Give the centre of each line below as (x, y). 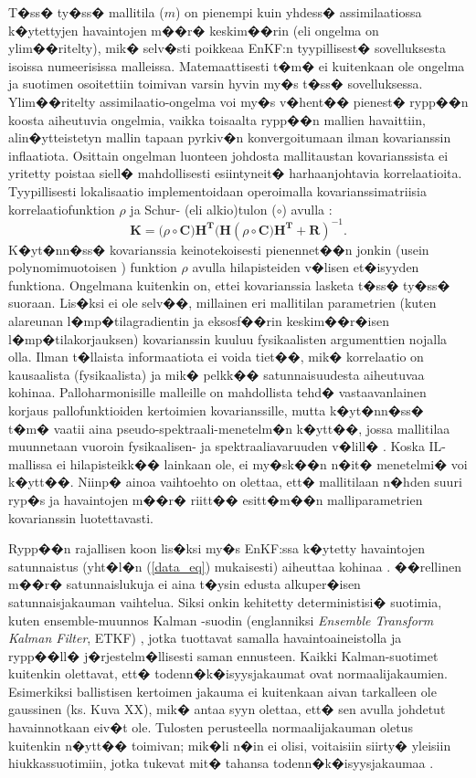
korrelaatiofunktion (62, 209)
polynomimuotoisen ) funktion (93, 267)
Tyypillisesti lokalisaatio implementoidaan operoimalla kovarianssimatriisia (217, 190)
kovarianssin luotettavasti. (81, 517)
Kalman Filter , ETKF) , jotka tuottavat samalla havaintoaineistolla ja (205, 638)
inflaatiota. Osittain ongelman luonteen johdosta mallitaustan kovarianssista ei (228, 155)
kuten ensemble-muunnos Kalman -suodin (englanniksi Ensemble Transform (221, 620)
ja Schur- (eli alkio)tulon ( (203, 209)
